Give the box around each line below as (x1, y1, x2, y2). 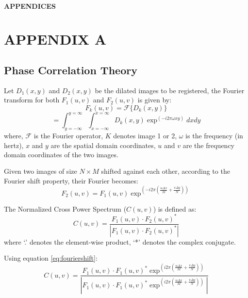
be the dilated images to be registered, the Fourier (95, 85, 245, 95)
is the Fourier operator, (33, 131, 103, 141)
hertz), (4, 140, 24, 150)
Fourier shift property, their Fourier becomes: (4, 175, 138, 185)
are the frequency (182, 140, 234, 150)
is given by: (137, 95, 172, 105)
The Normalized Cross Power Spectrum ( (4, 203, 127, 214)
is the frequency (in (185, 131, 243, 141)
